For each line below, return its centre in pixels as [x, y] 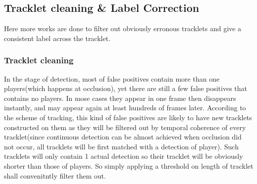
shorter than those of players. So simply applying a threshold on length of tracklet [129, 165]
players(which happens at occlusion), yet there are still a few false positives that [126, 88]
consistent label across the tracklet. [57, 38]
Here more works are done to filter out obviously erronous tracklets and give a [123, 28]
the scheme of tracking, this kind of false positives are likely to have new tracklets [128, 117]
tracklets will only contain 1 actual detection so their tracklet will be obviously [124, 156]
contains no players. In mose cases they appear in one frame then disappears [120, 98]
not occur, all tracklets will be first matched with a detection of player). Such [121, 146]
